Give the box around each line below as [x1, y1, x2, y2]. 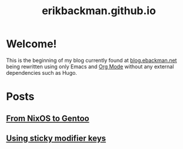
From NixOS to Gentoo [6, 113, 89, 123]
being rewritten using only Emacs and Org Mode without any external [6, 63, 174, 70]
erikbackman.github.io [42, 4, 156, 18]
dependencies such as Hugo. [6, 69, 78, 76]
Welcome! [6, 37, 57, 51]
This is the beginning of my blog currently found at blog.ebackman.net [6, 57, 177, 64]
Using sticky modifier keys [6, 133, 107, 143]
